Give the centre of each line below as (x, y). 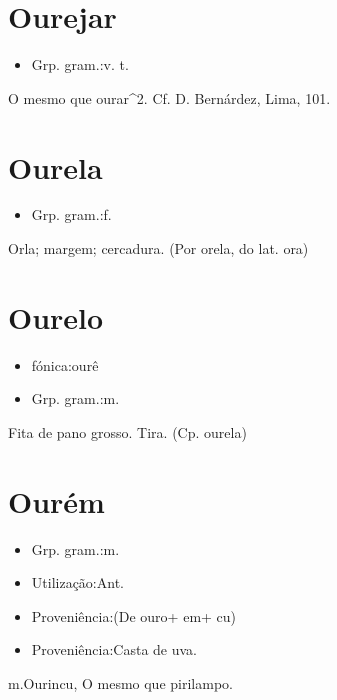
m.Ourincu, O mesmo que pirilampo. (120, 683)
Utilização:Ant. (77, 582)
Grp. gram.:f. (71, 214)
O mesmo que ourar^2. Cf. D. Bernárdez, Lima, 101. (169, 97)
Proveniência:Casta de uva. (114, 649)
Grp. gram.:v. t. (80, 64)
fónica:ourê (65, 364)
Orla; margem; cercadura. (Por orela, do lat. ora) (158, 248)
